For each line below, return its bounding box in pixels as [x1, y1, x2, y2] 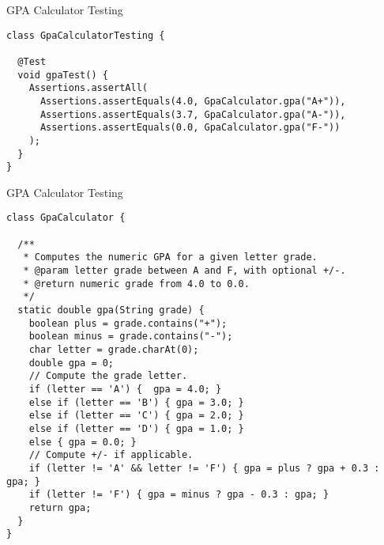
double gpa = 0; [28, 357, 115, 369]
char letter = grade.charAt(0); [28, 343, 199, 355]
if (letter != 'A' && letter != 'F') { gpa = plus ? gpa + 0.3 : [28, 462, 380, 474]
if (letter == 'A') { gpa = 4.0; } [28, 383, 222, 395]
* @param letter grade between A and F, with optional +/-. [23, 265, 346, 277]
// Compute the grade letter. [28, 370, 188, 382]
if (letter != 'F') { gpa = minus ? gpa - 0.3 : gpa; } [28, 489, 329, 501]
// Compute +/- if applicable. [28, 449, 194, 461]
